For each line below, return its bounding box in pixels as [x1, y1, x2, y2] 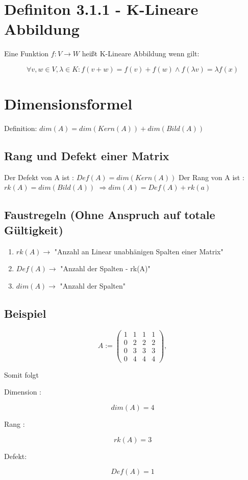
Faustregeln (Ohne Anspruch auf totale [4, 207, 215, 223]
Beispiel [4, 305, 46, 321]
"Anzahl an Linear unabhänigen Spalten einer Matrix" [54, 246, 224, 256]
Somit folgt [4, 369, 39, 380]
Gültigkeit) [4, 222, 63, 237]
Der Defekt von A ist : [4, 171, 74, 182]
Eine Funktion [4, 48, 49, 59]
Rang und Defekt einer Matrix [4, 148, 169, 164]
